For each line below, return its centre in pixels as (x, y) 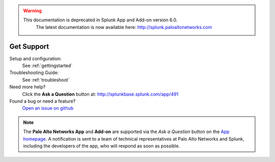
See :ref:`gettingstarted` (47, 66)
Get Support (29, 46)
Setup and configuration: (36, 58)
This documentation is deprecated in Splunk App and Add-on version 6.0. (100, 20)
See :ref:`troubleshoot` (46, 80)
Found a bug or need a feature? (43, 101)
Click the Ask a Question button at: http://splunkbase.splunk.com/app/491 (100, 94)
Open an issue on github (48, 108)
